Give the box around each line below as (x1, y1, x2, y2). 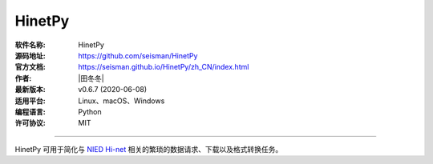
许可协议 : (14, 118, 46, 128)
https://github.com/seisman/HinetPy (78, 50, 198, 60)
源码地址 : (14, 50, 46, 60)
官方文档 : (14, 62, 46, 72)
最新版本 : (14, 85, 46, 94)
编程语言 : (14, 106, 46, 116)
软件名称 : (14, 40, 46, 50)
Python (78, 106, 102, 116)
